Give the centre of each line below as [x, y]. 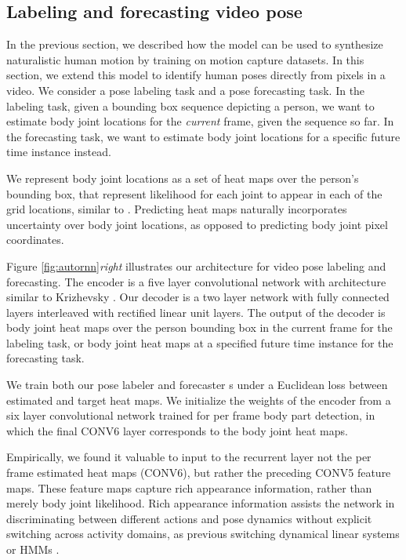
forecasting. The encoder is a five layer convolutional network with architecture [196, 281]
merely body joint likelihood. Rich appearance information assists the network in [201, 503]
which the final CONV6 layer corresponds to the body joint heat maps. [177, 430]
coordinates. [35, 240]
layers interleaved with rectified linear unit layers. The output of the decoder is [196, 312]
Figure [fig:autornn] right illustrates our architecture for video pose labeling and [196, 265]
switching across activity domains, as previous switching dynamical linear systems [203, 534]
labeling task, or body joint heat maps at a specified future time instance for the [200, 342]
